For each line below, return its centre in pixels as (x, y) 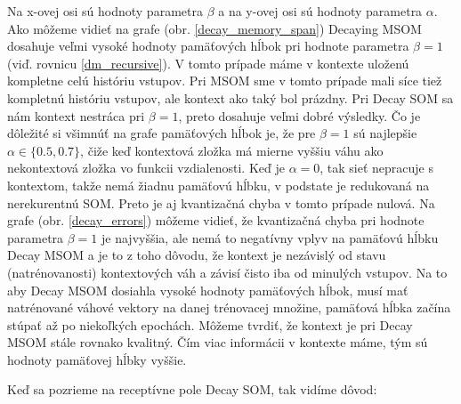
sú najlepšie (385, 133)
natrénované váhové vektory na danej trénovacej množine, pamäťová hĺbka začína (229, 307)
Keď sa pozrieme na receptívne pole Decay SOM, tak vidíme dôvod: (192, 389)
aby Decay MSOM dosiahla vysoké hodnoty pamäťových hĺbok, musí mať (208, 290)
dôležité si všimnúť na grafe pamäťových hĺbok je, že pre (162, 133)
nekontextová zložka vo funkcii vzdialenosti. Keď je (146, 168)
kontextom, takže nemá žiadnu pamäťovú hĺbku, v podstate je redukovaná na (218, 185)
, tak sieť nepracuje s (376, 168)
